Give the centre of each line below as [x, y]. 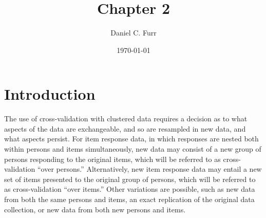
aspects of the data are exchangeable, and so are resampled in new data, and [125, 128]
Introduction [50, 94]
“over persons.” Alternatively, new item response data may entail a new [149, 169]
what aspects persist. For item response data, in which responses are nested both [131, 139]
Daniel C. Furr [134, 33]
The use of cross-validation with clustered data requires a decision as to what [126, 119]
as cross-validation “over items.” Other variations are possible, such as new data [130, 189]
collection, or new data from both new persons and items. [95, 209]
